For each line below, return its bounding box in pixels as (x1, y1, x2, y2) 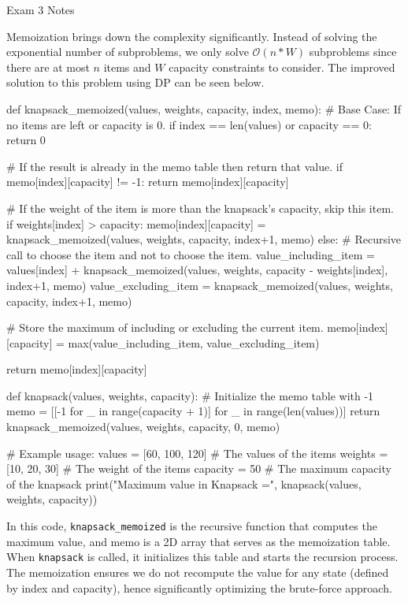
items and (103, 58, 151, 75)
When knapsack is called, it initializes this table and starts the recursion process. (6, 548, 399, 565)
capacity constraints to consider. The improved (169, 58, 395, 75)
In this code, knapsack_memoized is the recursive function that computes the (6, 518, 377, 534)
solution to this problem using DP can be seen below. (6, 74, 265, 91)
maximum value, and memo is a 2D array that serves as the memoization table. (6, 533, 391, 549)
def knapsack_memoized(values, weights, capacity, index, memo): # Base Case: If (6, 100, 402, 117)
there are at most (6, 58, 90, 75)
